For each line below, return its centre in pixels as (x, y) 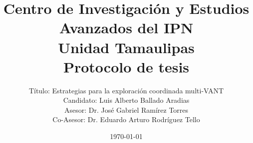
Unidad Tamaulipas (126, 47)
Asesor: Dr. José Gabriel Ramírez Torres (126, 109)
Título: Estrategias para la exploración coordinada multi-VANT (126, 90)
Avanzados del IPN (126, 28)
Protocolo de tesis (126, 66)
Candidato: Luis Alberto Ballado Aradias (126, 100)
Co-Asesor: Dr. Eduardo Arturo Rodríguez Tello (126, 119)
